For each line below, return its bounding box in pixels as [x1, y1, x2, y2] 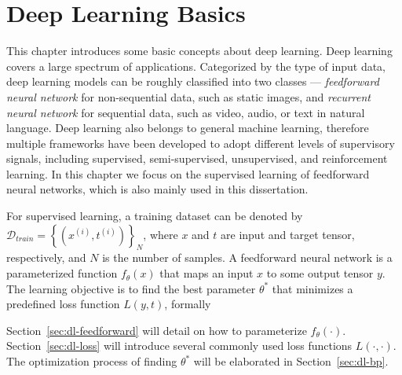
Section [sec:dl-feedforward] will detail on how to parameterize [6, 322, 307, 338]
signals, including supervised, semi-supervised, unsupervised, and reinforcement [6, 150, 388, 167]
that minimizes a [272, 280, 353, 296]
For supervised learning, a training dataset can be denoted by [6, 208, 303, 224]
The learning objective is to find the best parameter [6, 280, 256, 296]
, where [143, 226, 178, 242]
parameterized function [6, 265, 118, 281]
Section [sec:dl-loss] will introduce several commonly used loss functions [6, 337, 353, 354]
